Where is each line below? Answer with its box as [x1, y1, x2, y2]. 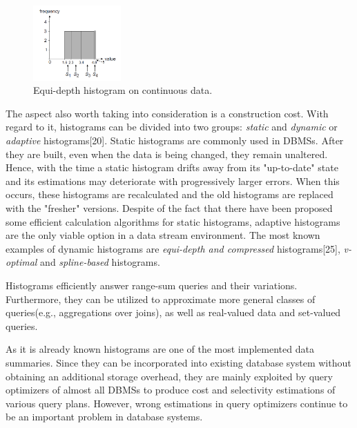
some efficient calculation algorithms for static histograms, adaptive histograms [6, 214, 340, 228]
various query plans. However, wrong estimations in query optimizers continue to [6, 396, 348, 410]
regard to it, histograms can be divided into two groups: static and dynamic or [6, 119, 338, 134]
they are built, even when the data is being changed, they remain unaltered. [6, 146, 328, 161]
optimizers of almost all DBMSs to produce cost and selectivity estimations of [6, 382, 336, 397]
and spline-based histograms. [40, 255, 160, 269]
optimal [6, 255, 37, 269]
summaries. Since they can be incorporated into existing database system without [6, 355, 351, 369]
